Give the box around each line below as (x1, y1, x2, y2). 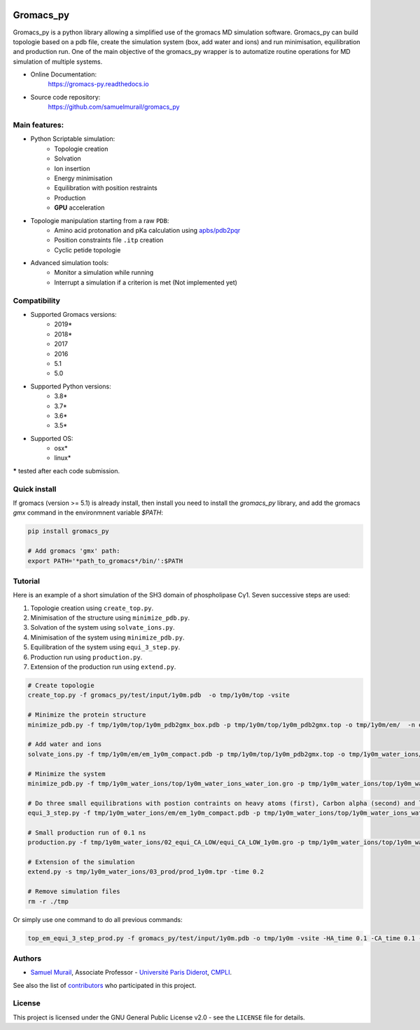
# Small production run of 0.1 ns (27, 828, 146, 836)
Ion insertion (54, 164, 90, 172)
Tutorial (13, 576, 40, 585)
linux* (54, 454, 71, 462)
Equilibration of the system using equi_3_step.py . (30, 643, 181, 651)
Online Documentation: (30, 70, 97, 79)
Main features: (13, 120, 64, 130)
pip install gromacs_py (27, 527, 110, 536)
